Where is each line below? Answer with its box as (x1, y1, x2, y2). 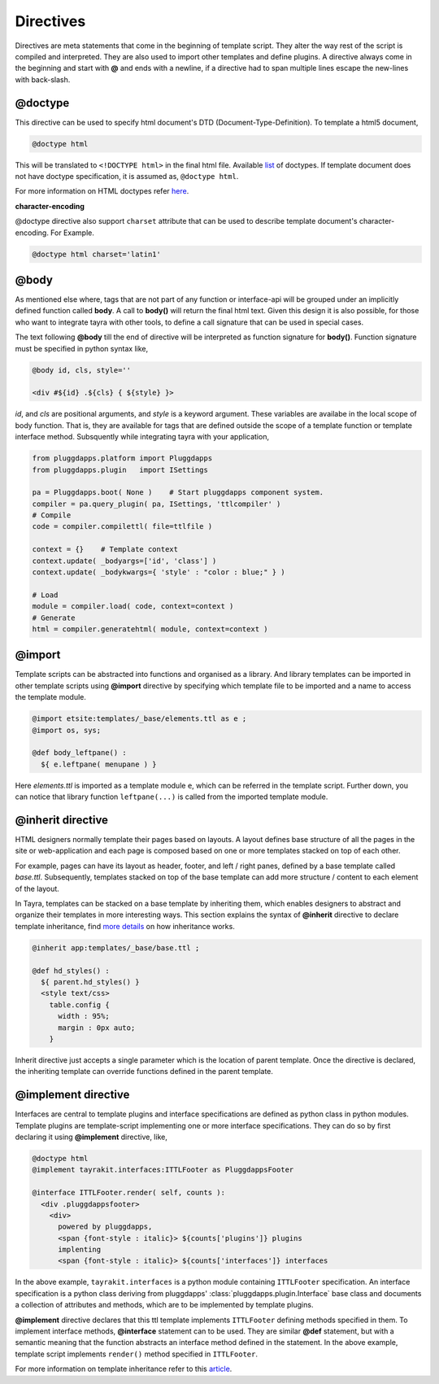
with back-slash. (15, 74, 71, 85)
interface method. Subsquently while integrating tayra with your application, (15, 432, 270, 442)
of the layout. (15, 884, 60, 893)
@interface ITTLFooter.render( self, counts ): (32, 1188, 225, 1198)
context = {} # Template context (32, 545, 179, 554)
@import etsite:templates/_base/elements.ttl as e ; (32, 714, 247, 723)
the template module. (15, 692, 87, 702)
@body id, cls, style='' (32, 365, 132, 374)
